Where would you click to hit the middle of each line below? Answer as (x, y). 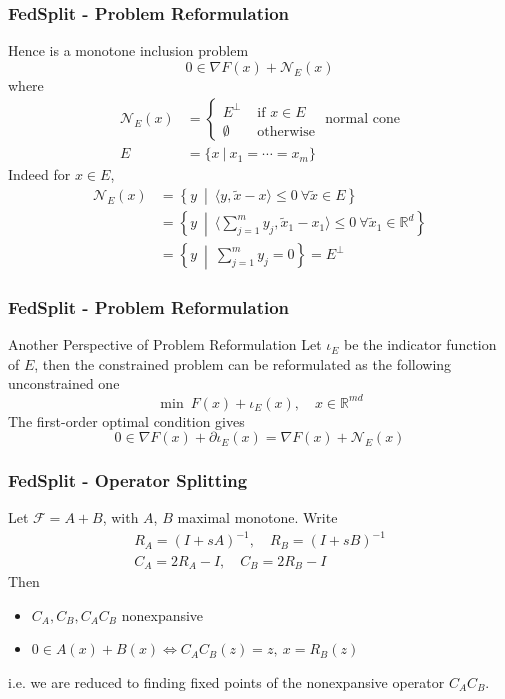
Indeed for (39, 174)
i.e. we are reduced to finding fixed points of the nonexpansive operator (226, 681)
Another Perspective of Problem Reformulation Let (165, 344)
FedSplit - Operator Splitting (128, 480)
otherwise (286, 131)
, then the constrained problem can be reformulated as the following (243, 363)
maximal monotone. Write (257, 517)
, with (120, 517)
